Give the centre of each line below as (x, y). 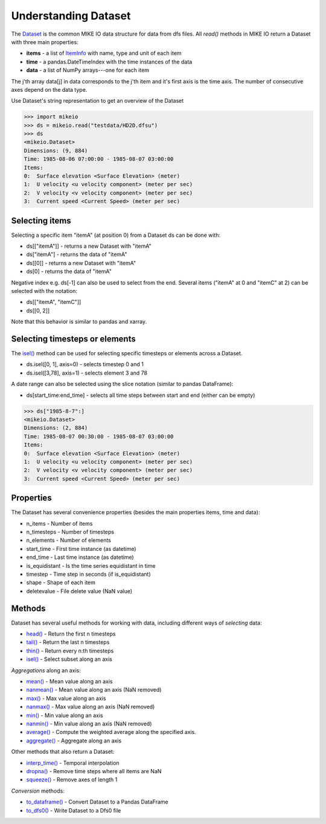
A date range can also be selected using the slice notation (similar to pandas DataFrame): (122, 384)
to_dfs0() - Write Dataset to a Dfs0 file (74, 810)
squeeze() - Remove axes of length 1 (72, 780)
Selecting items (41, 220)
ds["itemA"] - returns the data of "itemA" (77, 254)
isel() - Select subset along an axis (69, 659)
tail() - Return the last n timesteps (68, 642)
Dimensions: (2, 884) (56, 428)
